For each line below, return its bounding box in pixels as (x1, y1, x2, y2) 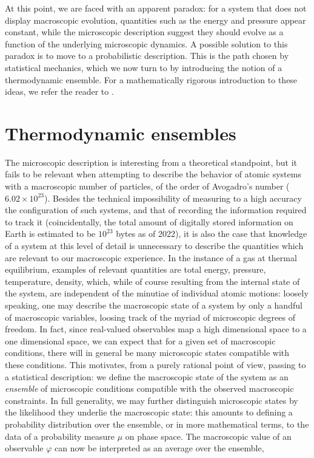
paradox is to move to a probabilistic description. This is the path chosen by (5, 49, 289, 62)
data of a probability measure (5, 429, 115, 442)
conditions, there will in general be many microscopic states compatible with (5, 346, 290, 359)
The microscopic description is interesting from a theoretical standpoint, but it (5, 156, 298, 168)
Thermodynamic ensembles (5, 120, 236, 145)
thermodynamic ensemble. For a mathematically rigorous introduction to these (5, 73, 298, 86)
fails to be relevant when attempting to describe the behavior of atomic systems (5, 168, 301, 180)
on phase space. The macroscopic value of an (125, 429, 292, 442)
